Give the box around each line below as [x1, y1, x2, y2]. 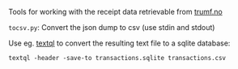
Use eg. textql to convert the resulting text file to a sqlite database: [8, 38, 231, 48]
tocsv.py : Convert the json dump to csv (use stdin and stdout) [8, 23, 215, 32]
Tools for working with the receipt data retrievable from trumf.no [8, 7, 223, 16]
